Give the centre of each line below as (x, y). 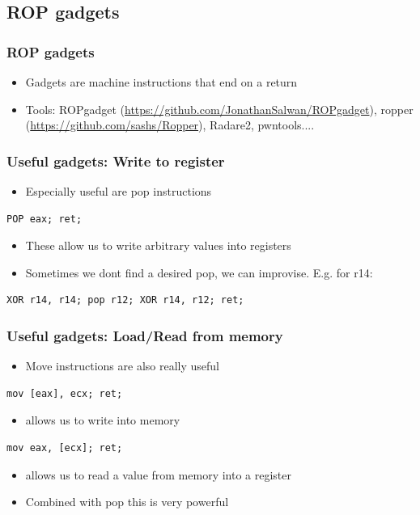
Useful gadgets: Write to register (116, 160)
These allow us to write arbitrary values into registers (158, 245)
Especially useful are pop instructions (119, 191)
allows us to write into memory (103, 420)
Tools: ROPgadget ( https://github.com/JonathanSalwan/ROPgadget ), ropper (219, 109)
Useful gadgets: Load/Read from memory (145, 335)
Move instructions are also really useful (122, 366)
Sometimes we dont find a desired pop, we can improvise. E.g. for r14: (199, 272)
